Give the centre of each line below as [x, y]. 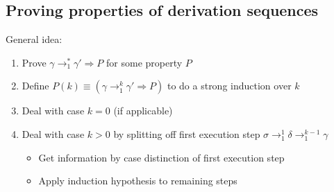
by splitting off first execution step [187, 133]
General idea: [34, 39]
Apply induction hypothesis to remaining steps [138, 181]
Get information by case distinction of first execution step [161, 157]
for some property [144, 62]
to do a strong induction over [229, 86]
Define [35, 86]
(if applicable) [143, 111]
